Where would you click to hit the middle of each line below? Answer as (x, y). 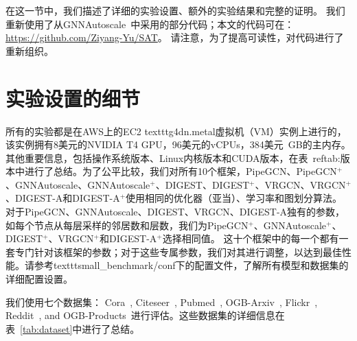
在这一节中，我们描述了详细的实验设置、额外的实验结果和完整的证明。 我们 (175, 10)
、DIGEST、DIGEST (203, 184)
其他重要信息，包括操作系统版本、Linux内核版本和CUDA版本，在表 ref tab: (173, 157)
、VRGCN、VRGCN (300, 184)
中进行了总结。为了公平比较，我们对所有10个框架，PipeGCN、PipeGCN (176, 171)
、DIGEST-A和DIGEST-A (63, 198)
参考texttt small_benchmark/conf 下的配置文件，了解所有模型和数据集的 (191, 265)
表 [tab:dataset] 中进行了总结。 (73, 328)
